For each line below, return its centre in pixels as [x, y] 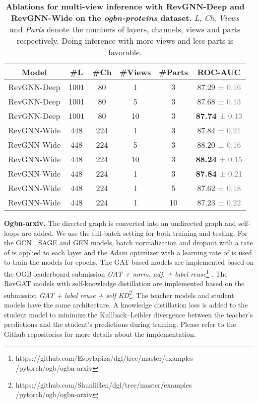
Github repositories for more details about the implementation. [100, 334]
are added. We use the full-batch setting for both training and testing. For [135, 233]
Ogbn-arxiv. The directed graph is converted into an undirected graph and [120, 223]
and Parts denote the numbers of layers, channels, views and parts [125, 29]
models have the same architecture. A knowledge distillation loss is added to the [126, 305]
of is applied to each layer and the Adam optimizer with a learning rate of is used [128, 252]
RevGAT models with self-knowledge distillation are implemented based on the [124, 283]
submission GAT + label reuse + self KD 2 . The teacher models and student [119, 294]
